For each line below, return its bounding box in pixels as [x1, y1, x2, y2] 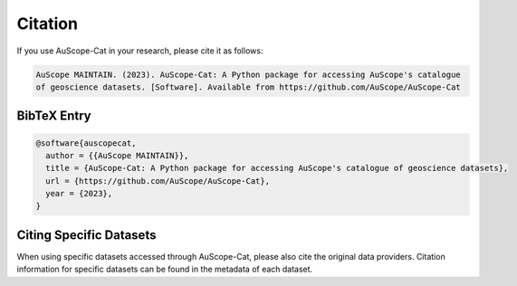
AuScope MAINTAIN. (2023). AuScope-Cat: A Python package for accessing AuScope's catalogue [35, 69, 461, 80]
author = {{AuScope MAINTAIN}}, [45, 150, 189, 160]
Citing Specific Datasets [16, 227, 157, 243]
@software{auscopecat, [35, 138, 137, 148]
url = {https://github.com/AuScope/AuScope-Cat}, [45, 176, 271, 186]
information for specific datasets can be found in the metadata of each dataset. [16, 263, 313, 275]
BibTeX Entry [16, 109, 91, 124]
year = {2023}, [45, 188, 113, 199]
